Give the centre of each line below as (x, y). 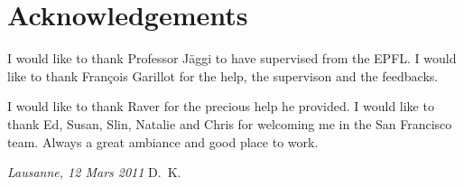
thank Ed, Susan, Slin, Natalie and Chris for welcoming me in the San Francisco (230, 123)
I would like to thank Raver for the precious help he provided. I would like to (221, 106)
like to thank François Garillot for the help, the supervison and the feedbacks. (223, 75)
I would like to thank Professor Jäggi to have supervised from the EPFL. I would (232, 58)
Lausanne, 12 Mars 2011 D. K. (94, 172)
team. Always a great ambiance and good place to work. (163, 141)
